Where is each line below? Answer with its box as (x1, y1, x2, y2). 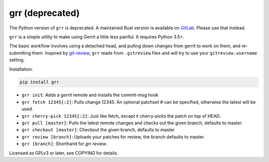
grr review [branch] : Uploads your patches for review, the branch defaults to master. (21, 134, 205, 140)
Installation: (9, 66, 33, 72)
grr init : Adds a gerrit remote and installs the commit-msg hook (21, 92, 159, 98)
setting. (9, 57, 25, 63)
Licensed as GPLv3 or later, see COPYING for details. (9, 150, 119, 156)
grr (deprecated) (9, 7, 80, 18)
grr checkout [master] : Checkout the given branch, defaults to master (21, 127, 175, 133)
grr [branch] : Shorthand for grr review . (21, 141, 108, 147)
